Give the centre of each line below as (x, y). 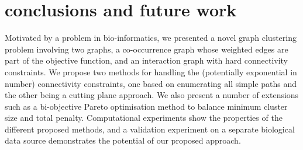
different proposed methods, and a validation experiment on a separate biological (150, 129)
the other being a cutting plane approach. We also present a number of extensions (152, 95)
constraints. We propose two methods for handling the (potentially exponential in (151, 71)
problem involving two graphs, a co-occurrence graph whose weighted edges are (147, 49)
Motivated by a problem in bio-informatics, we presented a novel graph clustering (151, 38)
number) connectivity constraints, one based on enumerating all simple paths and (151, 83)
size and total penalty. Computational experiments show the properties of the (144, 118)
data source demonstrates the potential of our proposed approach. (123, 140)
